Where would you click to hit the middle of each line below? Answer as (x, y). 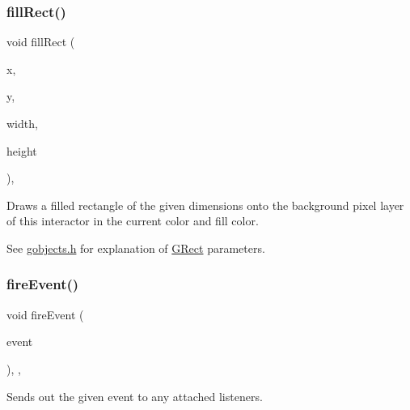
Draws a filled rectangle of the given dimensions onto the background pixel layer (205, 205)
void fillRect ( (41, 42)
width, (22, 123)
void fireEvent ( (45, 314)
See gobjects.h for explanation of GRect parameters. (136, 248)
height (22, 150)
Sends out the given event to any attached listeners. (135, 396)
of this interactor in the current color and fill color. (133, 221)
